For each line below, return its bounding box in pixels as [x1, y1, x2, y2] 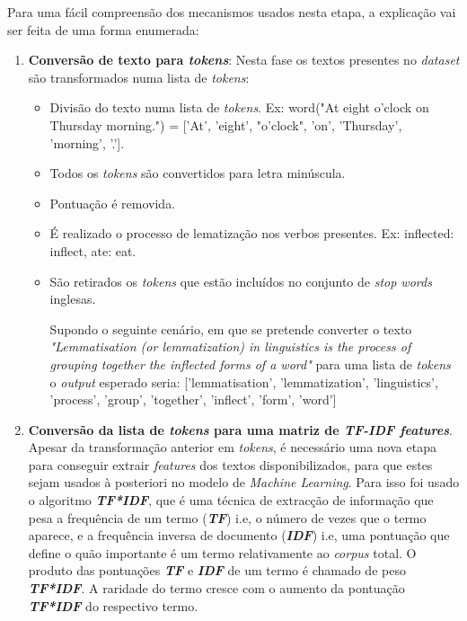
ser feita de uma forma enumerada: [7, 20, 199, 39]
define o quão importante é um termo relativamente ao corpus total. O [28, 543, 417, 562]
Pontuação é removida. [49, 193, 176, 212]
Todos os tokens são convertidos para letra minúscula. [49, 164, 346, 182]
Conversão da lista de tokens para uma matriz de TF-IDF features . [28, 420, 453, 439]
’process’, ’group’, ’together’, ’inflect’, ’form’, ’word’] [49, 390, 337, 409]
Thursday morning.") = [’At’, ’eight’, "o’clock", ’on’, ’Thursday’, [49, 115, 402, 134]
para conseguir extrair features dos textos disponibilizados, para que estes [28, 455, 433, 474]
